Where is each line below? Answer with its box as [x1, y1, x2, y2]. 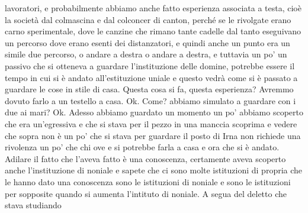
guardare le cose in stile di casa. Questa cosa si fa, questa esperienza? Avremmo [5, 83, 294, 95]
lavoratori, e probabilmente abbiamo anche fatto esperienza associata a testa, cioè [5, 2, 301, 14]
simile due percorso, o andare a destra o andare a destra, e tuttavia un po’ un [5, 48, 287, 60]
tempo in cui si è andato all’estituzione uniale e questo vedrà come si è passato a [5, 71, 298, 83]
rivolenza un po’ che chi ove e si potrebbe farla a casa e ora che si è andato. [5, 141, 280, 153]
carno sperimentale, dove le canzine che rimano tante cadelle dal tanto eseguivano [5, 25, 301, 37]
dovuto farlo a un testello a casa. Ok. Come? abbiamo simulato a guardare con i [5, 94, 296, 106]
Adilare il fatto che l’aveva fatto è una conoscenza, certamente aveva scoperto [5, 152, 286, 164]
